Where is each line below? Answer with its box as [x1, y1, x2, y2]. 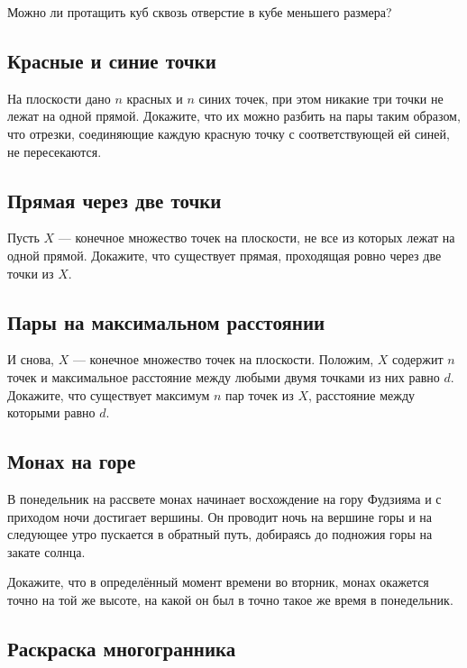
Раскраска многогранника [7, 634, 236, 662]
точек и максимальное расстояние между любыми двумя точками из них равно [7, 367, 440, 386]
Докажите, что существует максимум [7, 385, 210, 404]
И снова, [7, 350, 55, 369]
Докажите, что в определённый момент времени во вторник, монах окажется [7, 572, 429, 591]
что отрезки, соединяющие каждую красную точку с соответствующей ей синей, [7, 124, 450, 142]
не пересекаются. [7, 142, 102, 160]
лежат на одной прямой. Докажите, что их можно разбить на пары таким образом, [7, 106, 461, 125]
